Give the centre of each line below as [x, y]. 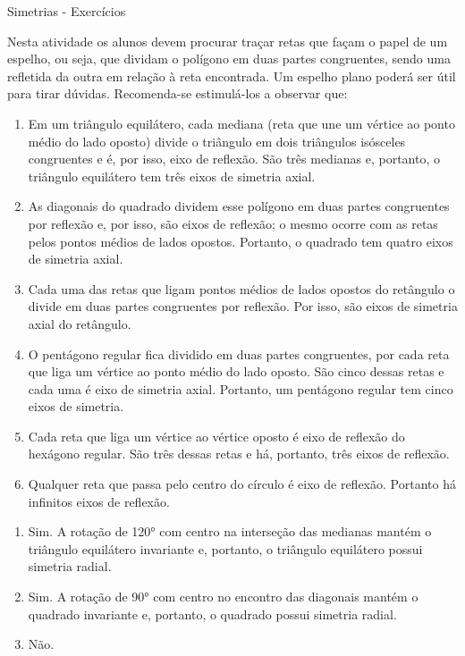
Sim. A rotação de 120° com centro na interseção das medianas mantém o [230, 531]
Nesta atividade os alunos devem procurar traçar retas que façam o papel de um [228, 41]
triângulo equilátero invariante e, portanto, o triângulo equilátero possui [225, 548]
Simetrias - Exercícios [67, 11]
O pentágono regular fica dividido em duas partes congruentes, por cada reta [239, 353]
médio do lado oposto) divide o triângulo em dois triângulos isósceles [217, 141]
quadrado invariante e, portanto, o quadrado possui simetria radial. [212, 614]
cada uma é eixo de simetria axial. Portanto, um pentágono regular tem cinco [241, 388]
